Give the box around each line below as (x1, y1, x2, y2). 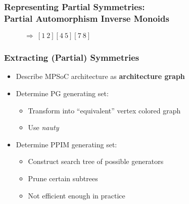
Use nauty (28, 122, 59, 133)
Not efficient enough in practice (28, 190, 125, 200)
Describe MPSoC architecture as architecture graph (16, 71, 185, 81)
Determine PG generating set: (16, 88, 109, 98)
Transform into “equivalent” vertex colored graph (28, 105, 181, 115)
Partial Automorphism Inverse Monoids (4, 12, 169, 24)
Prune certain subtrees (28, 173, 98, 183)
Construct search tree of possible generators (28, 156, 164, 167)
